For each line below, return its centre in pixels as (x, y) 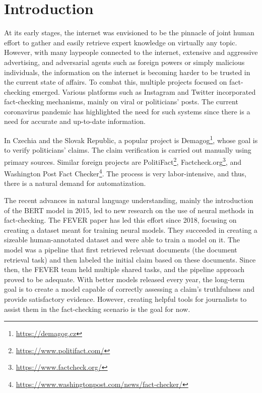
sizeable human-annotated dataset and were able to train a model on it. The (122, 240)
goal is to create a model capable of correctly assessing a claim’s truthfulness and (129, 289)
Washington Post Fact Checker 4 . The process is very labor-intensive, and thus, (125, 173)
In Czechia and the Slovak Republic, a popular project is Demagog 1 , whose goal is (131, 139)
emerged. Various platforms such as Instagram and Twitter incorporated (144, 91)
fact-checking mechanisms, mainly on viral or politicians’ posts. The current (121, 102)
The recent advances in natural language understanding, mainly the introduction (129, 200)
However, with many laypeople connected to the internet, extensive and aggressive (131, 52)
